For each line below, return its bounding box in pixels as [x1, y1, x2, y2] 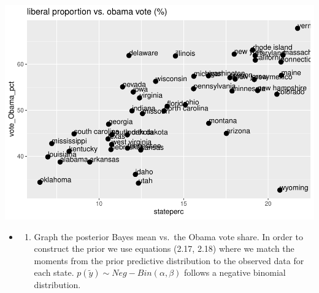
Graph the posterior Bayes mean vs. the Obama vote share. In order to [34, 230, 303, 243]
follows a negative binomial [183, 266, 286, 279]
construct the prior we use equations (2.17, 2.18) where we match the [34, 242, 294, 255]
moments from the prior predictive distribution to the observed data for [34, 254, 304, 267]
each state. [34, 266, 74, 279]
